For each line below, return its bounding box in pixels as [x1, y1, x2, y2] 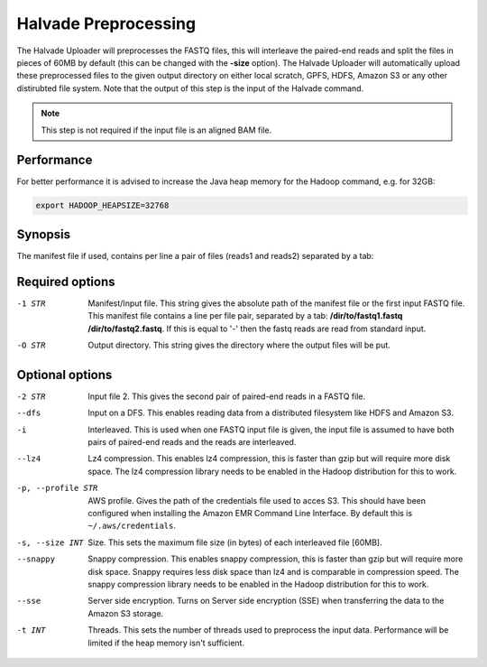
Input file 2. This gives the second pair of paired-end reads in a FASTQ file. [87, 391, 366, 402]
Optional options [16, 366, 113, 383]
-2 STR [16, 391, 46, 402]
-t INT [16, 625, 46, 635]
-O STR [16, 339, 46, 350]
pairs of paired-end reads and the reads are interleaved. [87, 437, 297, 448]
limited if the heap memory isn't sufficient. [87, 637, 245, 648]
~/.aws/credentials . [87, 520, 176, 532]
